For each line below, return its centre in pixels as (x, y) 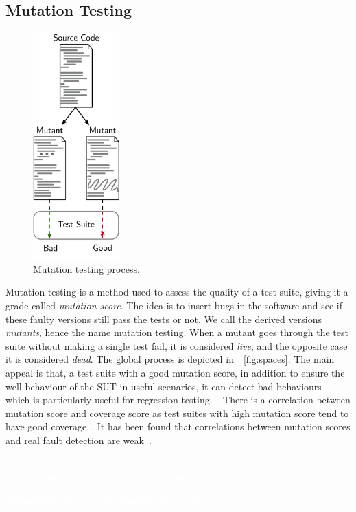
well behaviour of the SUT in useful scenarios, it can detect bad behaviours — (170, 386)
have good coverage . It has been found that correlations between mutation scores (178, 426)
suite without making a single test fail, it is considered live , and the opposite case (177, 345)
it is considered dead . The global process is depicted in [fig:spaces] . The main (170, 359)
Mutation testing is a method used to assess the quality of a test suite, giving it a (177, 292)
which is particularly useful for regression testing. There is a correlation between (178, 400)
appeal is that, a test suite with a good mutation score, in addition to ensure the (175, 372)
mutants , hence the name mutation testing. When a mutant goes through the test (177, 332)
